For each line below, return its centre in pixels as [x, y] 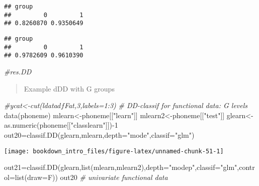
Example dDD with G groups [69, 88]
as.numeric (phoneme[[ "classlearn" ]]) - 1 [61, 125]
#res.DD [18, 71]
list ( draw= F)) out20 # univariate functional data [91, 177]
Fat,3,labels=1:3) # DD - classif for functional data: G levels [156, 105]
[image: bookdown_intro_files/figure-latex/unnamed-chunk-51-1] [114, 151]
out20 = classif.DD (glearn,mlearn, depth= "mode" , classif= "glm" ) [99, 134]
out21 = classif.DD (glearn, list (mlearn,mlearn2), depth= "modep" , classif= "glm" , [122, 167]
